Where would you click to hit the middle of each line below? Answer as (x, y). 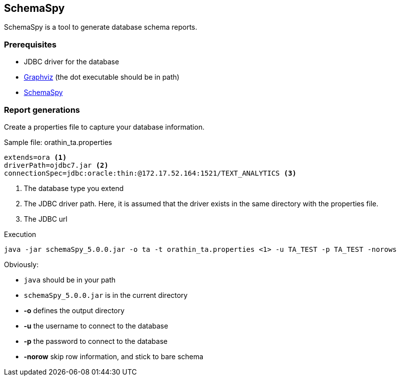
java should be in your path (70, 280)
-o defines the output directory (74, 310)
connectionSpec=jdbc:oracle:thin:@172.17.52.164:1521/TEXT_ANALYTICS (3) (150, 173)
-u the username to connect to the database (96, 326)
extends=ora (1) (35, 157)
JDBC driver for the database (72, 62)
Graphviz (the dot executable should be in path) (102, 77)
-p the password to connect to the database (96, 341)
